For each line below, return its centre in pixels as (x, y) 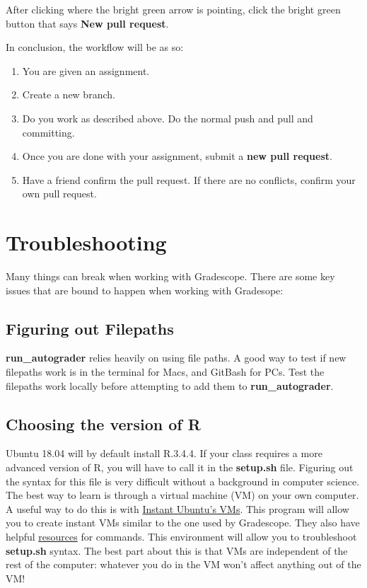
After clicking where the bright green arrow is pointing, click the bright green (173, 9)
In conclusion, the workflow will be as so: (95, 47)
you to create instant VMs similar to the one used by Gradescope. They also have (183, 523)
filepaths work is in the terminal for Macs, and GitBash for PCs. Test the (165, 372)
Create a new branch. (69, 94)
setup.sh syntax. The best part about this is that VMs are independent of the (177, 550)
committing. (48, 132)
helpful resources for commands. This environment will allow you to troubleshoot (181, 536)
